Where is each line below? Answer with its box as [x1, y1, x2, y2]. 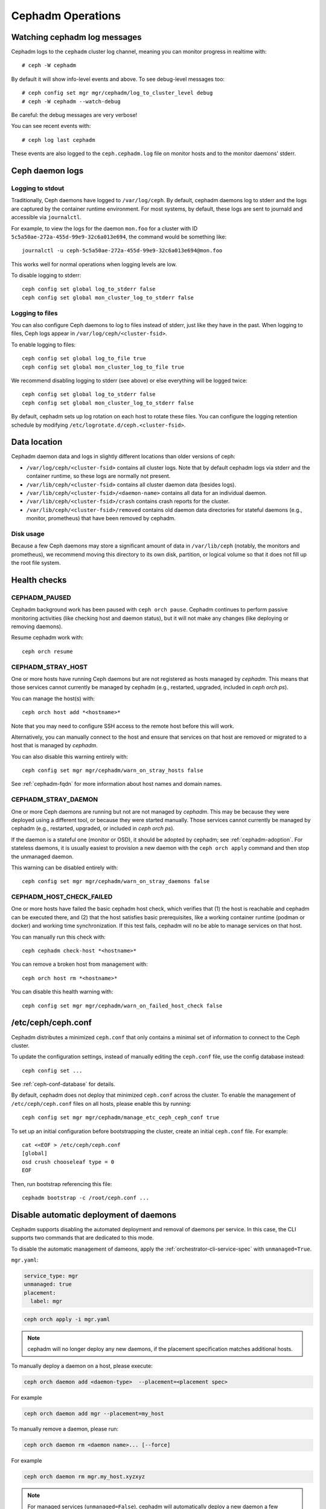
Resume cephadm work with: [11, 634, 84, 641]
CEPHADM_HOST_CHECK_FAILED [11, 893, 113, 901]
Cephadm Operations [11, 9, 121, 22]
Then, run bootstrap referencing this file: [11, 1180, 112, 1187]
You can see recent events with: [11, 123, 91, 130]
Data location [11, 437, 63, 447]
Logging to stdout [11, 184, 65, 193]
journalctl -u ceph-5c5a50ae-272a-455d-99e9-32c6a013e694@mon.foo [22, 247, 223, 254]
